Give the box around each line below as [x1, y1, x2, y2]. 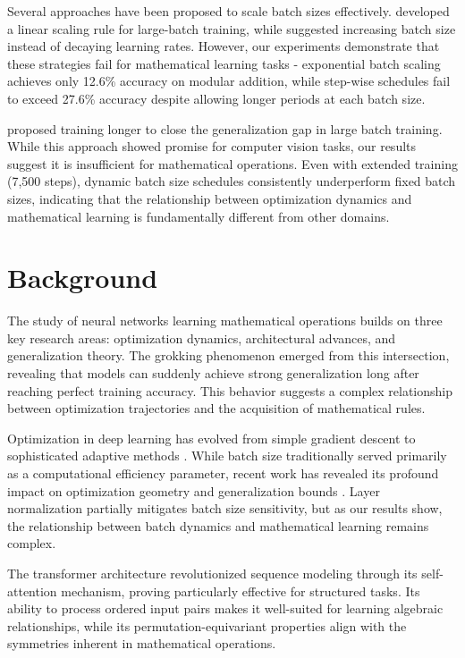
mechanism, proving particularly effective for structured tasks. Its [61, 581, 420, 600]
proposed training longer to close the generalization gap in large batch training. [7, 119, 443, 138]
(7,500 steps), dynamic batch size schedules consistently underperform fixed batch [7, 172, 456, 190]
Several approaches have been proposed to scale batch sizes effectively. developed [7, 2, 450, 20]
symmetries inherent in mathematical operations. [7, 634, 276, 653]
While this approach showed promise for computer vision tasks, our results [7, 137, 417, 156]
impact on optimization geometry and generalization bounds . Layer [7, 481, 380, 500]
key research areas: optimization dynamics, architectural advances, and [7, 328, 396, 347]
